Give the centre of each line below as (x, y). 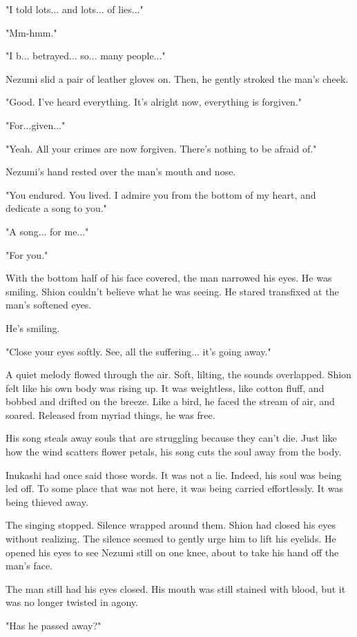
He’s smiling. (33, 327)
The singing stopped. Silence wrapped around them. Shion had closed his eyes (171, 525)
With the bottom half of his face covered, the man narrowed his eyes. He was (169, 278)
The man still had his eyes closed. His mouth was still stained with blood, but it (176, 588)
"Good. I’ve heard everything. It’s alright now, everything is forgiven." (154, 102)
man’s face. (29, 566)
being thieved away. (47, 501)
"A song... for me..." (47, 231)
